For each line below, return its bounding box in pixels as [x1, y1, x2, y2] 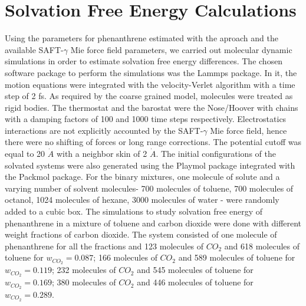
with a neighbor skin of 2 [56, 147, 147, 160]
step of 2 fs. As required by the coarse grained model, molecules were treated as [5, 90, 293, 102]
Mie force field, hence [210, 124, 287, 136]
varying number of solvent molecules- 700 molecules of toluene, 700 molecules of [5, 182, 294, 194]
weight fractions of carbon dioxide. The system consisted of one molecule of [5, 228, 277, 241]
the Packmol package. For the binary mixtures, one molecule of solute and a [5, 170, 280, 183]
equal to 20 [5, 147, 45, 160]
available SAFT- [5, 43, 64, 55]
